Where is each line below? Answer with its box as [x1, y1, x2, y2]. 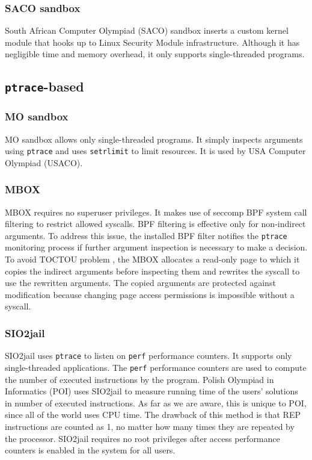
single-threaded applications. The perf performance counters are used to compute [5, 361, 307, 373]
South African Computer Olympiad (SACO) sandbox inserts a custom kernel [5, 24, 289, 37]
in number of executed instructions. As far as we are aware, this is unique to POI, [5, 396, 307, 409]
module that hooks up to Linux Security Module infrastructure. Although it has [5, 36, 300, 48]
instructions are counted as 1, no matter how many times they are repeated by [5, 420, 295, 432]
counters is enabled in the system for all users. [5, 444, 176, 456]
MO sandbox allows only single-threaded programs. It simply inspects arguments [5, 132, 303, 145]
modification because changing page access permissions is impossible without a [5, 288, 295, 300]
